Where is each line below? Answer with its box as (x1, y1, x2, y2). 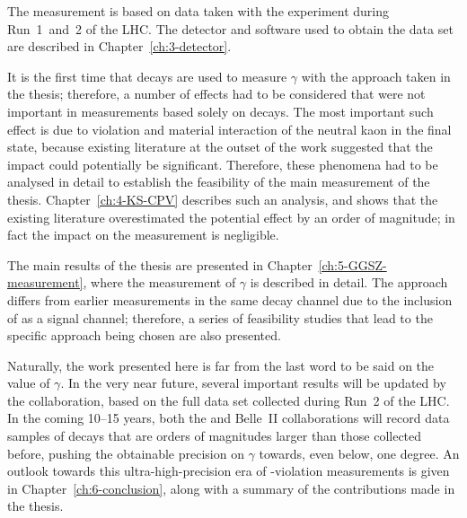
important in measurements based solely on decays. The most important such (7, 101, 434, 120)
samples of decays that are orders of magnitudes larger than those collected (7, 426, 422, 445)
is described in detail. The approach (250, 273, 448, 292)
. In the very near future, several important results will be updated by (60, 373, 446, 392)
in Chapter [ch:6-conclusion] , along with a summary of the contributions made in (7, 478, 455, 497)
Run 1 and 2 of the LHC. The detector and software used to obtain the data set (7, 19, 454, 38)
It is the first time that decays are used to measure (7, 66, 287, 85)
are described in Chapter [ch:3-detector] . (7, 37, 232, 56)
